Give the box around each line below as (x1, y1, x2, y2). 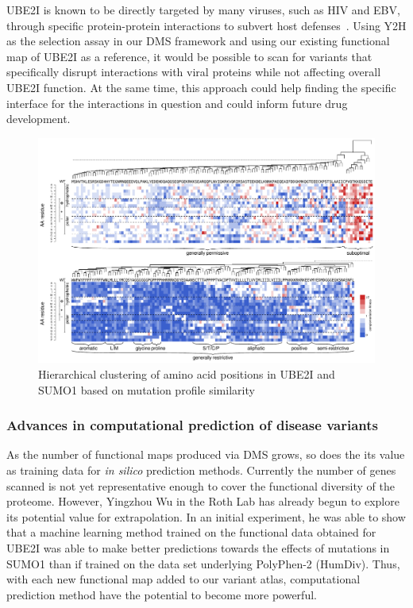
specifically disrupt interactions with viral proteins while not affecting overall (6, 63, 381, 80)
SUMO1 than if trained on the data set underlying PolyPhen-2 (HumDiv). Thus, (6, 555, 400, 571)
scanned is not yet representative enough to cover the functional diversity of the (6, 477, 395, 494)
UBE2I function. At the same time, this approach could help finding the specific (6, 79, 396, 95)
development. (6, 110, 71, 127)
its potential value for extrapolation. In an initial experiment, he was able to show (6, 508, 406, 525)
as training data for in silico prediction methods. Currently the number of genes (6, 461, 396, 478)
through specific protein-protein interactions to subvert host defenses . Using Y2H (6, 17, 407, 33)
